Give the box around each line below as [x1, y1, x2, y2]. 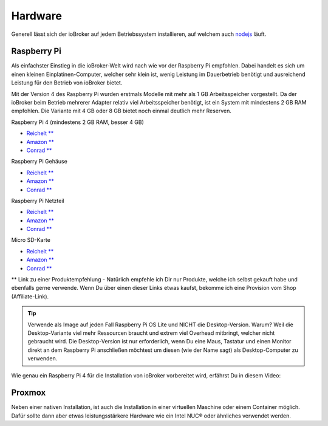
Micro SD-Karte [11, 236, 51, 244]
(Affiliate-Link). [11, 292, 49, 300]
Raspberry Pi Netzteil [11, 197, 64, 204]
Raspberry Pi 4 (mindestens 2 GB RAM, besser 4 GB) [11, 119, 144, 126]
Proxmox [11, 388, 46, 398]
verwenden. [27, 355, 58, 362]
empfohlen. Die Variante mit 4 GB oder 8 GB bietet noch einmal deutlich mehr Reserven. [11, 107, 232, 115]
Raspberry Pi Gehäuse [11, 158, 68, 165]
